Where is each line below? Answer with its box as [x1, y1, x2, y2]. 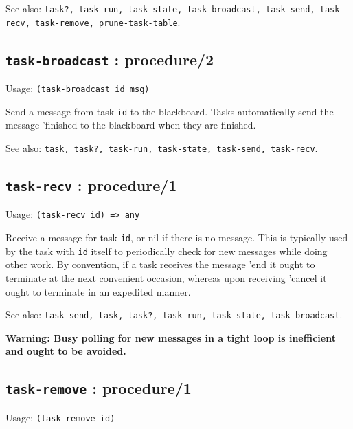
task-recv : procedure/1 [5, 175, 177, 196]
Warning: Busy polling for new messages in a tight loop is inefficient [5, 330, 336, 344]
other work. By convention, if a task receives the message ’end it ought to [5, 257, 315, 272]
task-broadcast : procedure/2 [5, 48, 214, 69]
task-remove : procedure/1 [5, 377, 192, 399]
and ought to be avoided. [5, 344, 126, 358]
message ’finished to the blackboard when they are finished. [5, 118, 256, 132]
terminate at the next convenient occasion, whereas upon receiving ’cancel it [5, 271, 327, 285]
